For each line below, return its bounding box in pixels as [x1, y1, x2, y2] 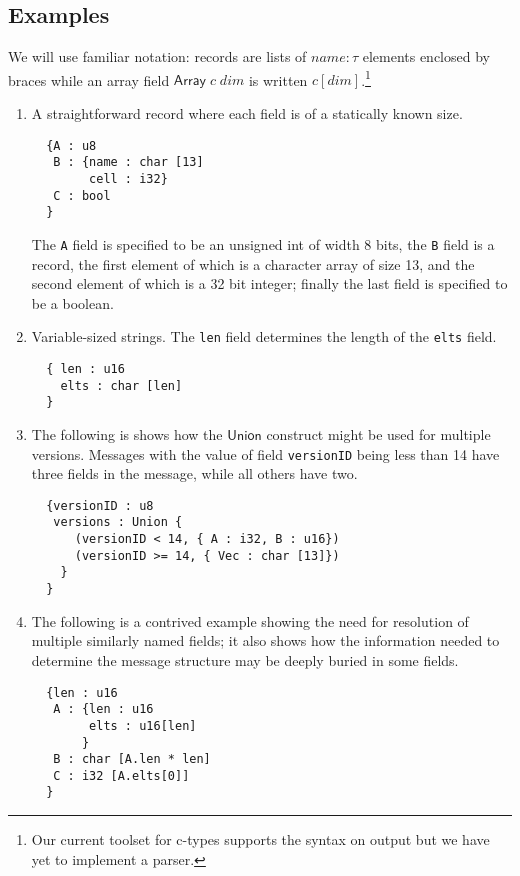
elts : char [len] [60, 378, 183, 393]
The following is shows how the [31, 423, 223, 444]
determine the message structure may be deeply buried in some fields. [31, 649, 459, 670]
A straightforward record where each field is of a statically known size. [31, 103, 463, 124]
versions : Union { [53, 515, 183, 530]
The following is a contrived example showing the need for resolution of [31, 610, 469, 631]
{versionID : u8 [46, 498, 154, 513]
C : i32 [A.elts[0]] [53, 768, 190, 783]
